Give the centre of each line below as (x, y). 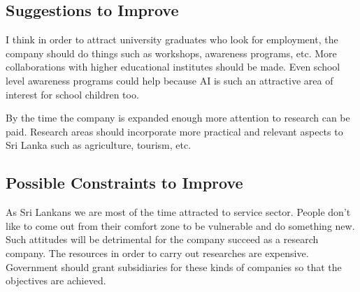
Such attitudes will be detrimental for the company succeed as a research (162, 239)
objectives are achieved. (56, 280)
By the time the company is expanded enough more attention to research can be (178, 118)
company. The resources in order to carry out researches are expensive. (157, 253)
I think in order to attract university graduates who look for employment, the (172, 39)
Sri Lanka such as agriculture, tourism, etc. (99, 145)
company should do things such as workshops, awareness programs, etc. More (171, 53)
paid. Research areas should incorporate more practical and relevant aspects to (174, 131)
